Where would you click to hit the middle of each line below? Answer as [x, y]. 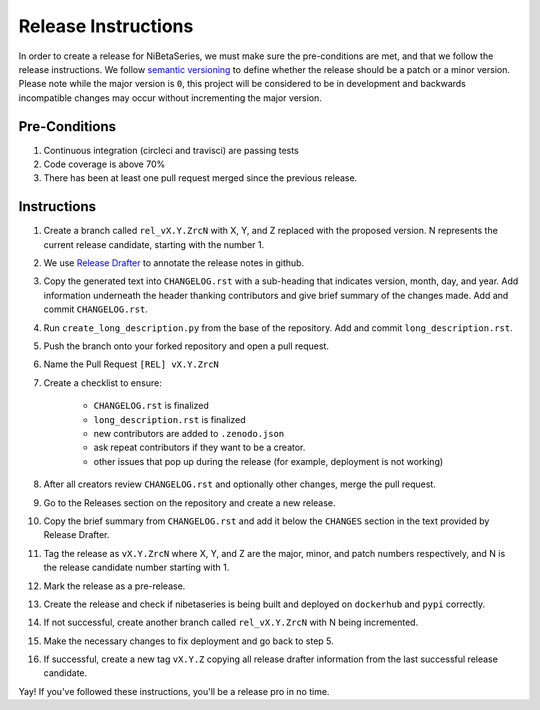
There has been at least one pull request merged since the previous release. [200, 178]
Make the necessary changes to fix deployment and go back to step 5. [188, 641]
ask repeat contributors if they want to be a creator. [199, 447]
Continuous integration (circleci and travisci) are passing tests [171, 150]
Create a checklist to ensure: [102, 382]
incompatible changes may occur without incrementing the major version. [170, 97]
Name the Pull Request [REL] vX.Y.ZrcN [131, 364]
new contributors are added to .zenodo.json [189, 433]
